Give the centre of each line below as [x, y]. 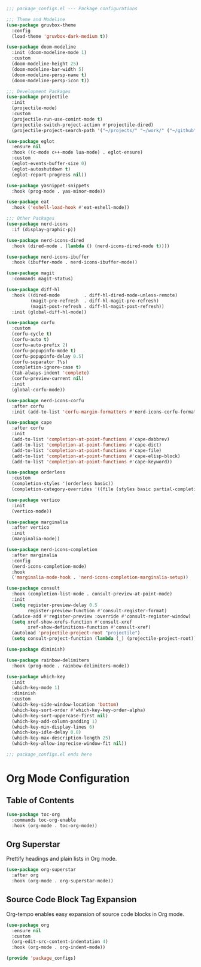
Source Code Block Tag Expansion [71, 899]
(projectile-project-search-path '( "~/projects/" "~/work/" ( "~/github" [104, 130]
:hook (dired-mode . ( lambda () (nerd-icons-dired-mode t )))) [91, 246]
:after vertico [31, 528]
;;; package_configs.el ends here [49, 755]
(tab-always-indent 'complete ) [51, 373]
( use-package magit [31, 273]
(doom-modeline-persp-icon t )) [51, 80]
